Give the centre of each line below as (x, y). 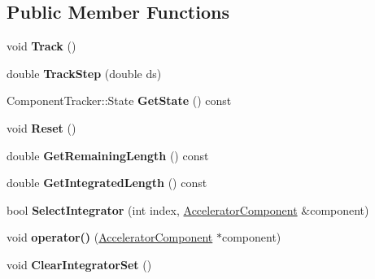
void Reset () (41, 127)
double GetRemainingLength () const (108, 155)
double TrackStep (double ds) (84, 73)
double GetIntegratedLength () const (107, 183)
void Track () (41, 46)
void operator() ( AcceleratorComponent (110, 237)
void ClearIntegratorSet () (79, 264)
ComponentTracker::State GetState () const (119, 100)
